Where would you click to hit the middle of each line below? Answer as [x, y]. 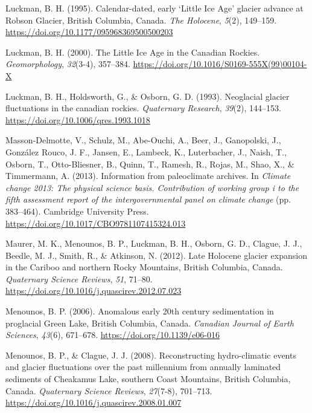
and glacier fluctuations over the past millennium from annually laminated [143, 367]
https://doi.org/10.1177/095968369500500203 [89, 32]
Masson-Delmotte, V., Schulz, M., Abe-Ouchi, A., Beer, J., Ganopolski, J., [143, 140]
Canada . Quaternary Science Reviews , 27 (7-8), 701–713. [109, 390]
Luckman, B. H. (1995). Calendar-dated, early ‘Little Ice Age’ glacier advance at [154, 8]
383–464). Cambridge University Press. [77, 211]
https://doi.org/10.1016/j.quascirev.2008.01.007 [94, 402]
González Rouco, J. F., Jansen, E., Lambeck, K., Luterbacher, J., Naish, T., [146, 151]
